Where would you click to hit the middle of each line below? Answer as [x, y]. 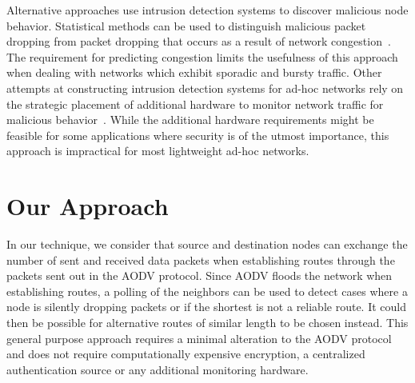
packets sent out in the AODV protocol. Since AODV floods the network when [200, 275]
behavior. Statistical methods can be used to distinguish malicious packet [186, 25]
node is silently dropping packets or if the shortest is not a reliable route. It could [206, 307]
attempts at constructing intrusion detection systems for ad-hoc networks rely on [205, 88]
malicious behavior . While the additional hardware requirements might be [190, 120]
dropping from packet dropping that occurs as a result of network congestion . [199, 41]
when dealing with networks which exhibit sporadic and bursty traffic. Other [194, 72]
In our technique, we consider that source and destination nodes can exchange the [207, 244]
